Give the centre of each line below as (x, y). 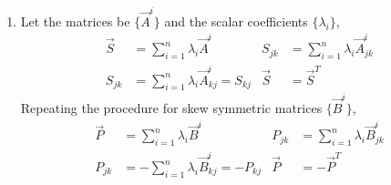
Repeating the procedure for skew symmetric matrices (171, 108)
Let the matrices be (75, 21)
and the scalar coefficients (236, 21)
